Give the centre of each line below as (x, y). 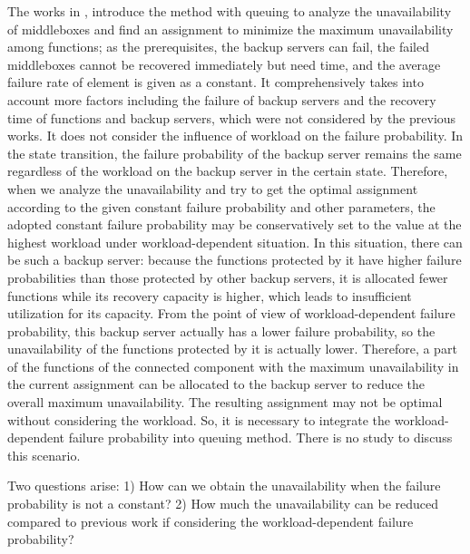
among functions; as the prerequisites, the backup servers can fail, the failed (218, 47)
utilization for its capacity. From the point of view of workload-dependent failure (231, 313)
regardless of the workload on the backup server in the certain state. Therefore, (228, 171)
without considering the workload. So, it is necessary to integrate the (199, 419)
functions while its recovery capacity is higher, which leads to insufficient (210, 295)
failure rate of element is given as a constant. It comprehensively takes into (215, 82)
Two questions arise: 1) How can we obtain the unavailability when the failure (224, 486)
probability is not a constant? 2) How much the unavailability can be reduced (223, 504)
